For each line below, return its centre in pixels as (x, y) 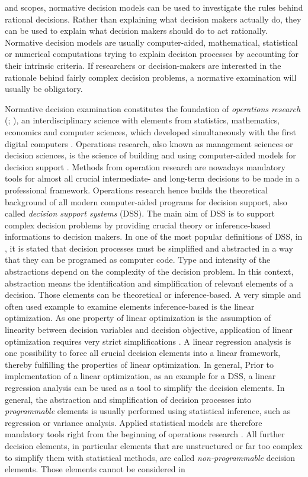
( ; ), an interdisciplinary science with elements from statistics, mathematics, (142, 120)
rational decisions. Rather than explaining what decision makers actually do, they (153, 19)
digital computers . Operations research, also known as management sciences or (149, 143)
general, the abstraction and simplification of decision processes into (128, 399)
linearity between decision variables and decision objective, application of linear (149, 330)
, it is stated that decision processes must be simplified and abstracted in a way (149, 248)
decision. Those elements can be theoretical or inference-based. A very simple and (153, 295)
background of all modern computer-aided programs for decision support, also (146, 201)
